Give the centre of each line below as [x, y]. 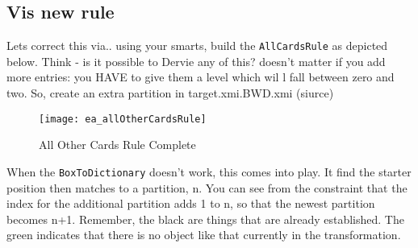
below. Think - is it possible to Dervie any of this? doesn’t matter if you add [196, 61]
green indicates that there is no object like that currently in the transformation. [204, 235]
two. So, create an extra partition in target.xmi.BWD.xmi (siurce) [170, 93]
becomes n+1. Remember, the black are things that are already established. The [205, 219]
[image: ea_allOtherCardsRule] [123, 119]
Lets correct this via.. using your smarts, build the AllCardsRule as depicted [197, 45]
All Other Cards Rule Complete [117, 145]
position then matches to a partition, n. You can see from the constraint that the [207, 187]
